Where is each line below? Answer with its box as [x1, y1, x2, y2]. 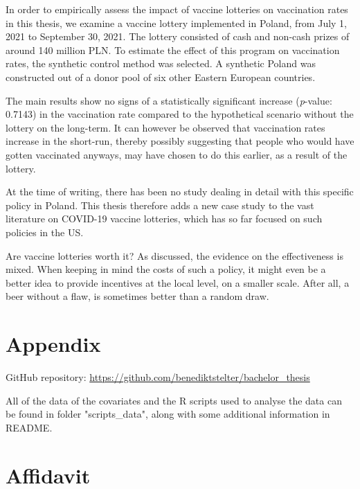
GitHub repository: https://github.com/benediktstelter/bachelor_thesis [6, 370, 310, 384]
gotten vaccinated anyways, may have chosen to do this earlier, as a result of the [6, 147, 348, 161]
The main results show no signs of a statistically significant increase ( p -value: [6, 93, 332, 107]
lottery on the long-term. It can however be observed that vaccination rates [6, 120, 325, 134]
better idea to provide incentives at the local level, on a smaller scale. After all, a [6, 275, 350, 290]
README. [6, 420, 53, 434]
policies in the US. [6, 224, 84, 239]
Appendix [6, 330, 101, 358]
